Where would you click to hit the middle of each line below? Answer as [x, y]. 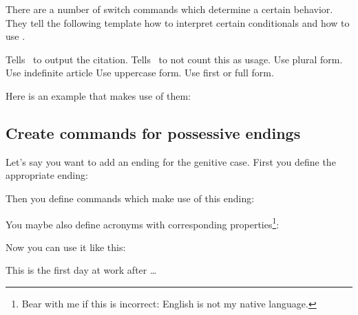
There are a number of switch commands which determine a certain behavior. [169, 9]
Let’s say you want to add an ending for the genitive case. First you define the [171, 161]
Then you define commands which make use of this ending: [130, 198]
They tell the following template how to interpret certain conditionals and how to [178, 22]
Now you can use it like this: [66, 247]
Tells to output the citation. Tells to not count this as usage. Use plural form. [174, 59]
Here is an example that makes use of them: [98, 95]
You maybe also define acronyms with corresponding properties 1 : [143, 223]
